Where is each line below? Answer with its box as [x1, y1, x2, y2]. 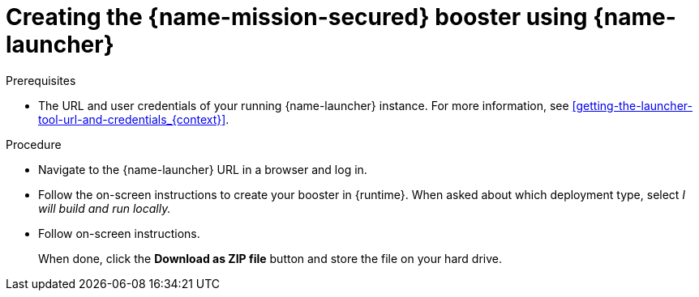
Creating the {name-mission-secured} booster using [6, 3, 588, 31]
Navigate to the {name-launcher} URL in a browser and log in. [38, 162, 367, 176]
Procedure [6, 137, 62, 151]
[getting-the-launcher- [572, 98, 693, 112]
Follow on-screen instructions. [38, 226, 200, 240]
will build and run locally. [38, 201, 171, 215]
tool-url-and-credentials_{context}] [38, 112, 226, 126]
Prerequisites [6, 73, 76, 87]
